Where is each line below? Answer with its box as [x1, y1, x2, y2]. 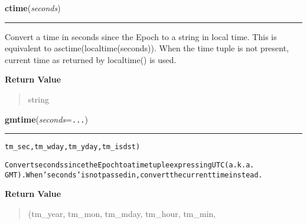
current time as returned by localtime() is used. [5, 53, 177, 65]
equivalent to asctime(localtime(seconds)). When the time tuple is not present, [5, 42, 289, 54]
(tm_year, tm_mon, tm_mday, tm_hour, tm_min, [28, 207, 216, 219]
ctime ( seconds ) [5, 2, 61, 14]
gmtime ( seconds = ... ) [5, 113, 88, 125]
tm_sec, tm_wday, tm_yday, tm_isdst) [5, 143, 141, 151]
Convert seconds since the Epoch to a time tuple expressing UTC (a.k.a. [5, 160, 254, 169]
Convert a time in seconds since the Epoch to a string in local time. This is [5, 30, 277, 42]
